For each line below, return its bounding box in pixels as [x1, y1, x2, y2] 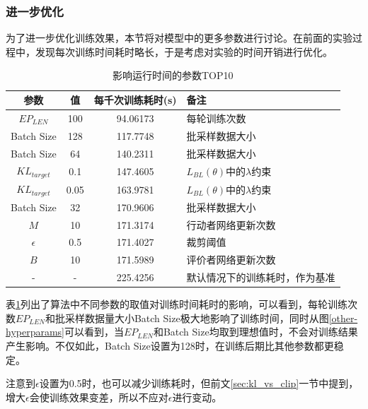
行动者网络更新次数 [186, 217, 276, 232]
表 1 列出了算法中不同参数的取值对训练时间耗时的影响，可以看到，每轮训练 [6, 297, 347, 312]
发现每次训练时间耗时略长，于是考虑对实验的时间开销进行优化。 [35, 44, 333, 59]
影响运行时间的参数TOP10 [112, 68, 234, 83]
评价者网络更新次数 [186, 252, 276, 267]
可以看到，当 [64, 324, 125, 339]
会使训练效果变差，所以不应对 [29, 389, 168, 404]
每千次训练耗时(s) [93, 93, 177, 107]
